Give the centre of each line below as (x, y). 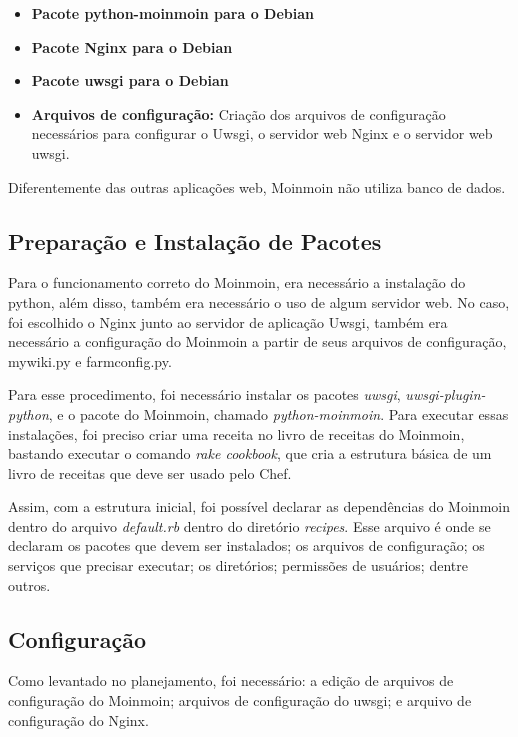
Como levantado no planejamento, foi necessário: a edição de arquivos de (231, 680)
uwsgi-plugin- (445, 394)
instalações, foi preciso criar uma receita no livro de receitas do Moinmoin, (236, 433)
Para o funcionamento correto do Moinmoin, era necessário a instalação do (237, 282)
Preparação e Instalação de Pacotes (195, 240)
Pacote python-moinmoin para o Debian (172, 13)
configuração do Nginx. (78, 719)
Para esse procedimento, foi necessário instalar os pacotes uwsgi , (204, 394)
